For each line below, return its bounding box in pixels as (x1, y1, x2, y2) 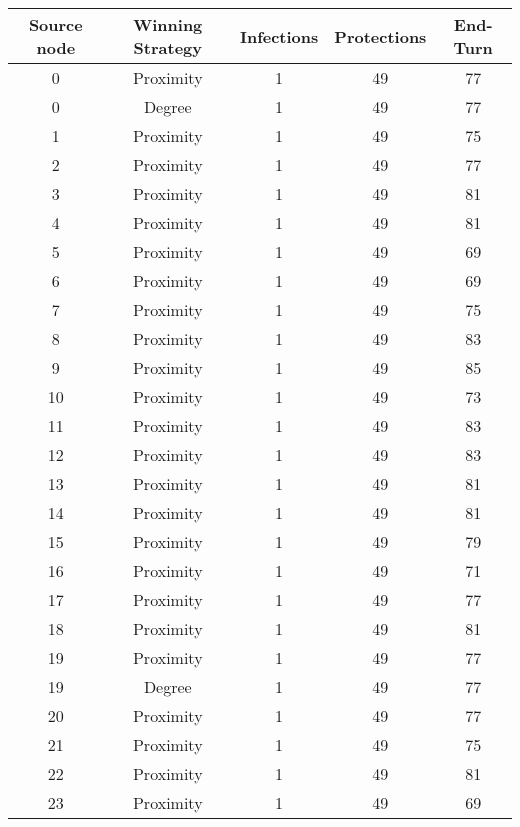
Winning (133, 13, 203, 36)
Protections (334, 24, 427, 48)
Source (28, 13, 83, 36)
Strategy (133, 36, 202, 59)
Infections (239, 24, 319, 48)
